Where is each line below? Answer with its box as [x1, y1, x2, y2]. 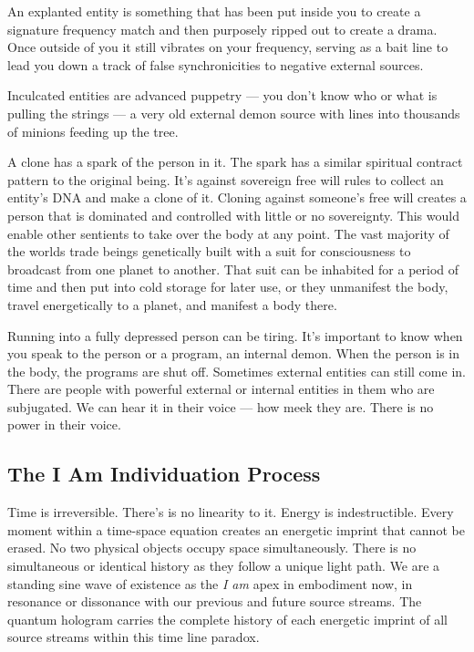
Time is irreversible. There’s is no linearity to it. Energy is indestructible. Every [7, 502, 454, 522]
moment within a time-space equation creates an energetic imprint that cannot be [7, 520, 465, 539]
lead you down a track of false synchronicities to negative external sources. [7, 55, 424, 74]
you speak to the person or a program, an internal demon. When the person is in [7, 344, 460, 363]
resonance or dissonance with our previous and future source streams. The [7, 592, 422, 611]
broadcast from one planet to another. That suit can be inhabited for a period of [7, 259, 459, 278]
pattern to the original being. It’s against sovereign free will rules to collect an [7, 170, 444, 189]
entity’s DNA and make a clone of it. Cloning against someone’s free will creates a [7, 188, 467, 207]
